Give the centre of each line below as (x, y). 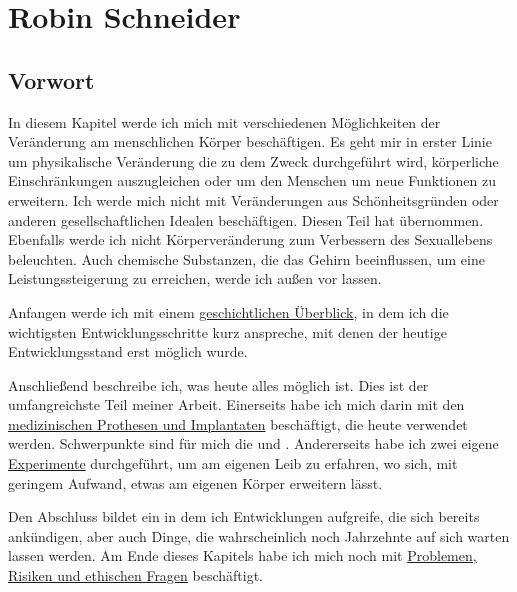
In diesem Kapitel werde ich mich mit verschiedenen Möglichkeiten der (224, 121)
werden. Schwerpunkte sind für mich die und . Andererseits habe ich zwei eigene (253, 443)
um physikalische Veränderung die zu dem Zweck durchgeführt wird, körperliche (253, 160)
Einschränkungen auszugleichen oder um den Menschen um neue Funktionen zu (252, 180)
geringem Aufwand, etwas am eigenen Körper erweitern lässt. (195, 482)
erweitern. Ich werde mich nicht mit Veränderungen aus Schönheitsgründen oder (253, 199)
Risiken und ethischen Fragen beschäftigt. (136, 575)
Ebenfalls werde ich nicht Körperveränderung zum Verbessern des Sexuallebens (250, 239)
